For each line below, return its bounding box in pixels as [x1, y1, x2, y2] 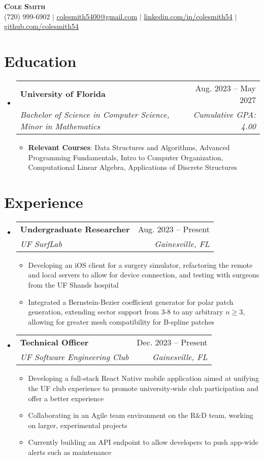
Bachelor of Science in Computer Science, [20, 108, 170, 120]
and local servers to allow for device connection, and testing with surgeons [28, 269, 259, 280]
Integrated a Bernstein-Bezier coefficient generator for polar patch [28, 296, 234, 307]
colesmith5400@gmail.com [56, 11, 138, 21]
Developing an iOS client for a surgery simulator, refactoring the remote [28, 259, 253, 270]
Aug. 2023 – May [195, 82, 256, 94]
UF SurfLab [20, 237, 62, 250]
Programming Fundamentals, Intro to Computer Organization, [28, 152, 223, 162]
